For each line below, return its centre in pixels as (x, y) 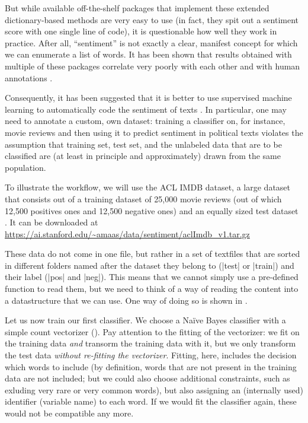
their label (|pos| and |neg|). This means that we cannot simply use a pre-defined (152, 277)
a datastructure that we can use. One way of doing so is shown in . (126, 300)
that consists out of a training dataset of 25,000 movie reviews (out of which (143, 198)
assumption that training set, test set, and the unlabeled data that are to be (143, 144)
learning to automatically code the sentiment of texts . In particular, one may (146, 109)
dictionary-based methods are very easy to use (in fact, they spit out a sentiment (152, 19)
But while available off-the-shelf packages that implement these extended (137, 8)
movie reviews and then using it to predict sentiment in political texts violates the (154, 132)
